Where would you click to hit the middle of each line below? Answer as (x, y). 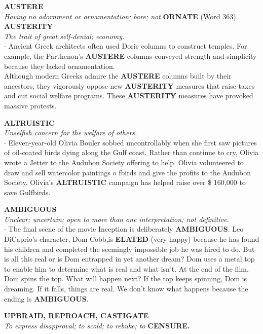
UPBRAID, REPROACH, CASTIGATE (77, 316)
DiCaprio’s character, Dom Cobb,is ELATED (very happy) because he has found (132, 239)
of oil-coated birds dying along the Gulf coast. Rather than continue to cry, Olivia (131, 152)
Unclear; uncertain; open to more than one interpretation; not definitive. (117, 219)
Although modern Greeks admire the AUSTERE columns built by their (118, 76)
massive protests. (30, 105)
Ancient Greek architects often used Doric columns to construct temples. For (128, 46)
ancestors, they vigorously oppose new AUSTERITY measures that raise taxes (129, 85)
